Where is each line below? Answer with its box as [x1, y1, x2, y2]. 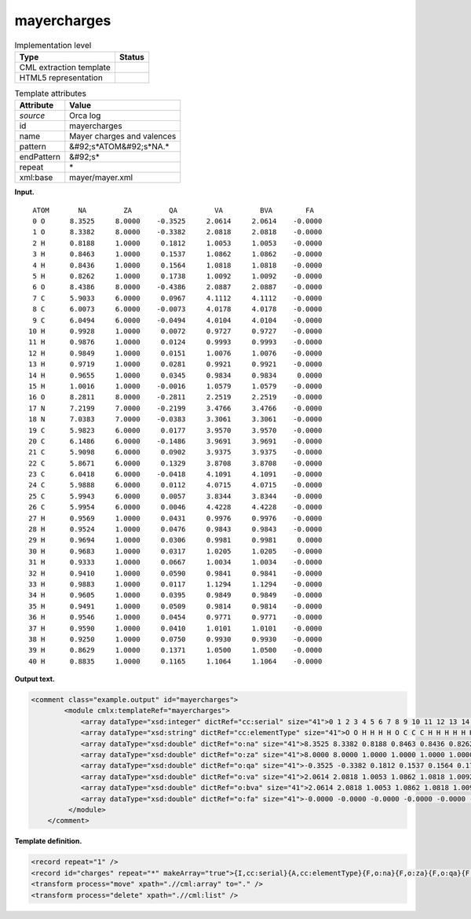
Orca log [69, 110, 101, 121]
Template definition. [14, 836, 82, 846]
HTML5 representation [19, 72, 104, 83]
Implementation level [14, 39, 92, 50]
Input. [14, 187, 35, 197]
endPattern [19, 152, 60, 163]
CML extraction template [19, 61, 111, 72]
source [19, 110, 46, 121]
